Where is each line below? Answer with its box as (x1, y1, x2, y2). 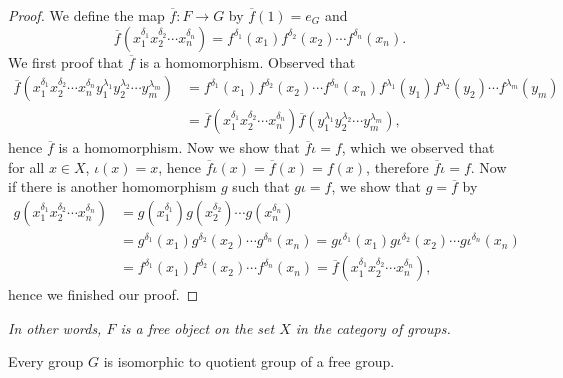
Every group (8, 351, 84, 372)
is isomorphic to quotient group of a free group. (103, 351, 395, 372)
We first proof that (8, 51, 124, 72)
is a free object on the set (120, 317, 275, 338)
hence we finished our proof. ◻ (8, 284, 199, 305)
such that (232, 176, 290, 197)
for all (8, 156, 45, 177)
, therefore (366, 156, 429, 177)
